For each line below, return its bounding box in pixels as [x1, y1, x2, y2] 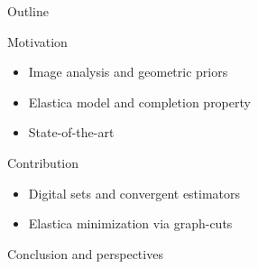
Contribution [7, 153, 79, 172]
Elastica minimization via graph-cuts [28, 214, 233, 233]
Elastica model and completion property [28, 92, 251, 111]
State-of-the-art [28, 123, 115, 142]
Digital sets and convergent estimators [28, 183, 241, 202]
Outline [7, 2, 49, 20]
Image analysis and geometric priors [28, 62, 228, 81]
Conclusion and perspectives [7, 244, 163, 263]
